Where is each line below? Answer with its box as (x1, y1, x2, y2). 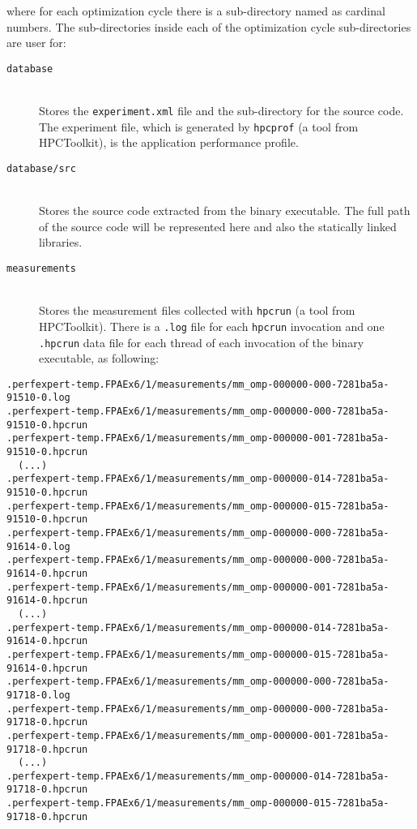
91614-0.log (6, 540, 70, 552)
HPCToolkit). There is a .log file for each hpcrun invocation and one (39, 317, 385, 334)
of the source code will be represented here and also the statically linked (39, 217, 397, 234)
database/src (6, 162, 76, 174)
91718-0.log (6, 689, 70, 701)
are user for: (6, 34, 66, 51)
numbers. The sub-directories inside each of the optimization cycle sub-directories (6, 18, 411, 35)
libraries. (39, 234, 83, 251)
